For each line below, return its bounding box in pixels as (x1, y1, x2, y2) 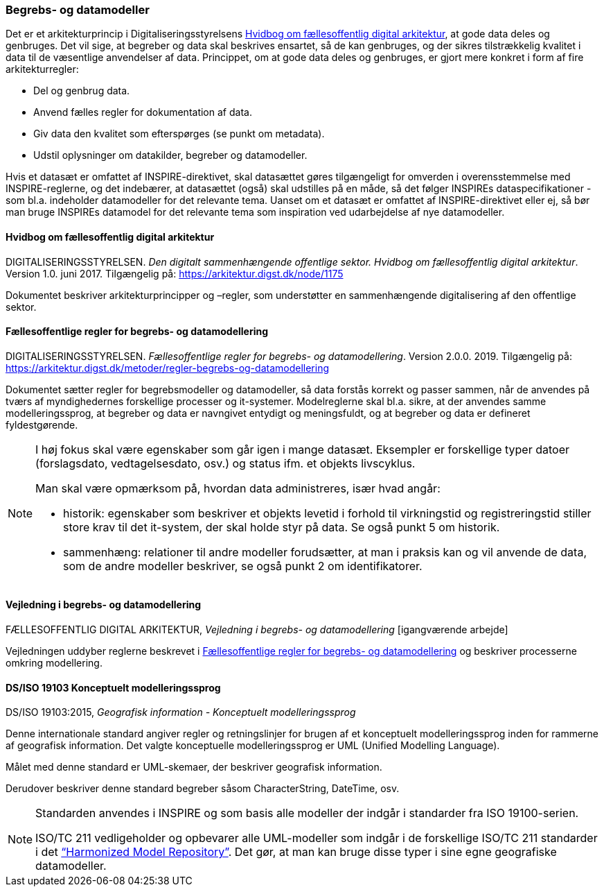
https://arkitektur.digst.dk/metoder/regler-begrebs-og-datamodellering (6, 361, 329, 374)
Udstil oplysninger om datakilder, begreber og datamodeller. (33, 149, 308, 162)
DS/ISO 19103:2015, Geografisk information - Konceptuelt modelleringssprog (6, 706, 356, 719)
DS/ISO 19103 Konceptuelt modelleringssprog (6, 681, 221, 694)
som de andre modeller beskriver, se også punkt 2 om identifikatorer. (63, 558, 423, 573)
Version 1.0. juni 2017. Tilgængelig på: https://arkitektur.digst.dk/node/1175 (6, 267, 344, 280)
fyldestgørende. (6, 418, 78, 431)
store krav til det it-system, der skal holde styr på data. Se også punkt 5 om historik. (63, 520, 500, 534)
